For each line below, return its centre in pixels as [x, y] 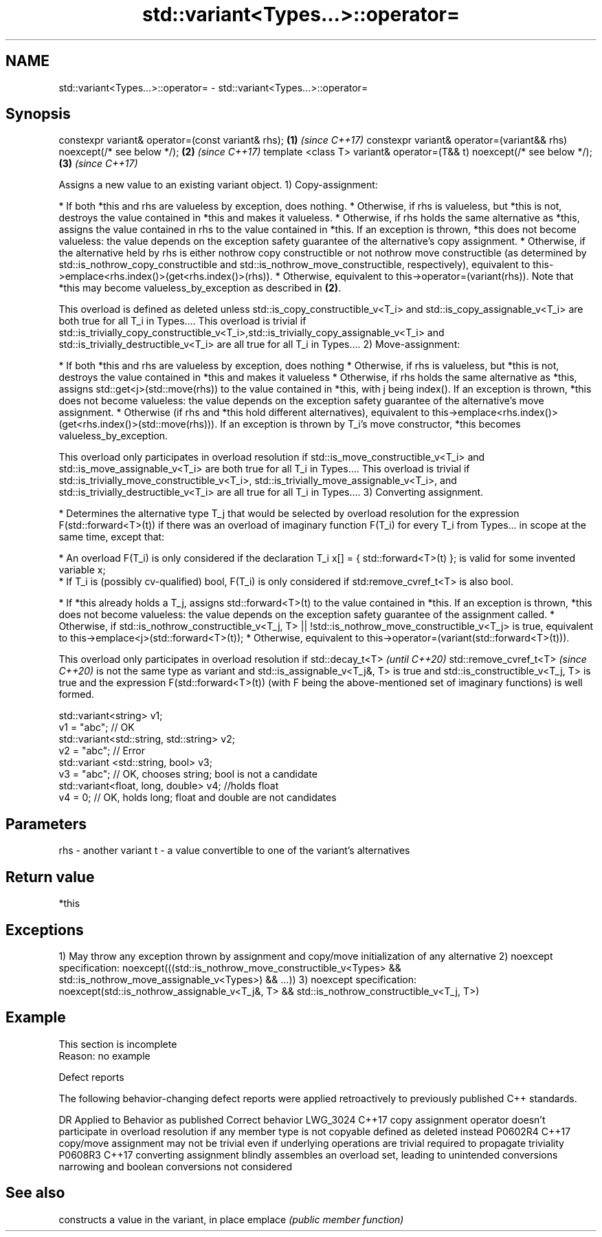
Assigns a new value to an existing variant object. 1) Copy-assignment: [218, 185]
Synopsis [38, 114]
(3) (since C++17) [98, 164]
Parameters [46, 824]
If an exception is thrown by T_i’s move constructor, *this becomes [370, 424]
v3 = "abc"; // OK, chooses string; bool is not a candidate [188, 774]
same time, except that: [112, 537]
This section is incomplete [118, 1044]
